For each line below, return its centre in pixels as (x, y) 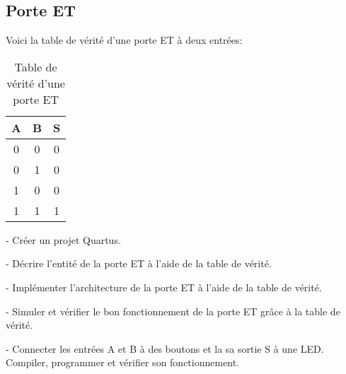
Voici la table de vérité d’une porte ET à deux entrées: (124, 40)
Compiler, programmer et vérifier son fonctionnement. (123, 362)
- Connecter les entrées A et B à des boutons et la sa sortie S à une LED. (165, 348)
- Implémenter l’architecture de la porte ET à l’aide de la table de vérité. (164, 287)
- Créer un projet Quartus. (63, 239)
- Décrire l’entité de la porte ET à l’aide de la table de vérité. (139, 263)
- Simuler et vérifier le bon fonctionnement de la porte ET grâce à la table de (173, 311)
